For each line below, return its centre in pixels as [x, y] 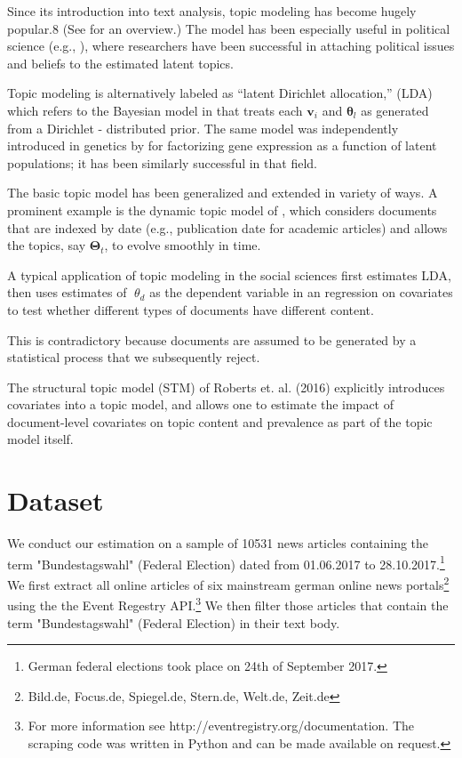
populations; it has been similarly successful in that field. [162, 162]
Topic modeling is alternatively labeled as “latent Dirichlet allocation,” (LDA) [220, 93]
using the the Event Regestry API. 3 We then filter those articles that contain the [228, 604]
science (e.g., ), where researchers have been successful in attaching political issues [231, 46]
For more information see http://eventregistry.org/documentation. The [221, 726]
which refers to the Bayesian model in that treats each [155, 110]
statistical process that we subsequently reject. [134, 357]
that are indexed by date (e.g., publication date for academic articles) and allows [227, 227]
